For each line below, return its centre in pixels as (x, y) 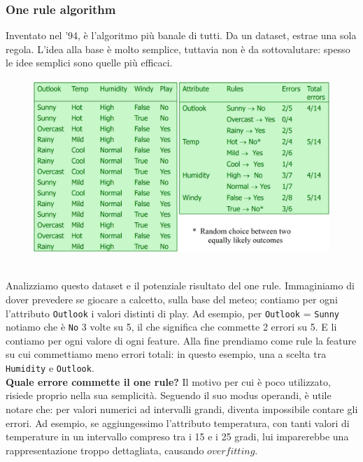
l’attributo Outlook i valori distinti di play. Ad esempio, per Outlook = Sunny (173, 313)
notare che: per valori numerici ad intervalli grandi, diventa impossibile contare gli (182, 409)
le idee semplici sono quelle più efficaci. (89, 63)
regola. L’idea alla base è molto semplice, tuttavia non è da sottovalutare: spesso (178, 49)
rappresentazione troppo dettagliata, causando (105, 450)
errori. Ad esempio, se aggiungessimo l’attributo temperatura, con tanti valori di (178, 423)
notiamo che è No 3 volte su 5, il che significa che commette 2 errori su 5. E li (171, 327)
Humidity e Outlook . (50, 368)
